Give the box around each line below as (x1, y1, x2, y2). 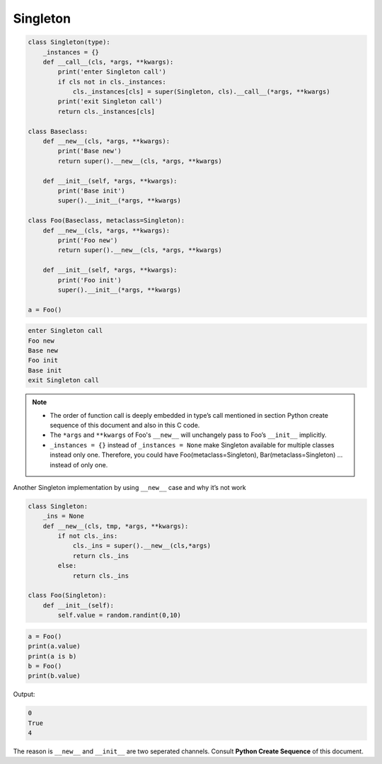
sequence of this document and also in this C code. (50, 421, 200, 429)
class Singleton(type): (28, 38, 111, 46)
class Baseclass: (28, 127, 88, 135)
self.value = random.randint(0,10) (57, 611, 182, 620)
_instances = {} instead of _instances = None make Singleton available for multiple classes (50, 440, 335, 449)
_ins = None (42, 512, 85, 520)
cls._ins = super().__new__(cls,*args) (72, 542, 212, 550)
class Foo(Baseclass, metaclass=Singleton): (28, 217, 185, 224)
